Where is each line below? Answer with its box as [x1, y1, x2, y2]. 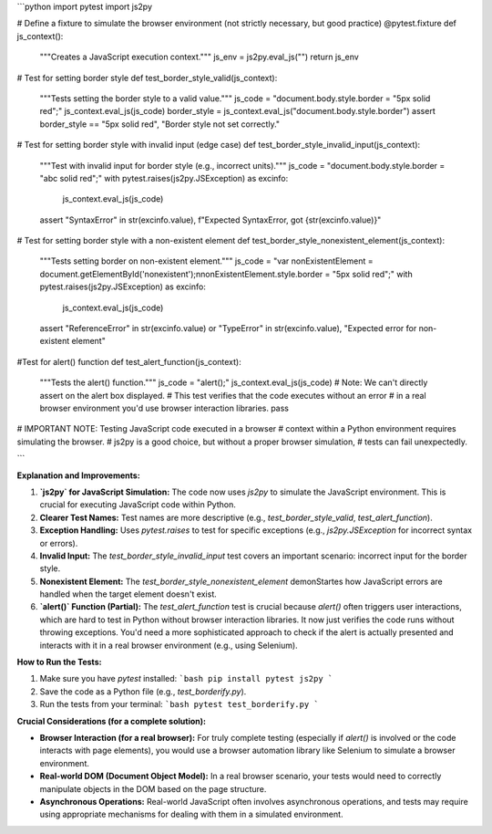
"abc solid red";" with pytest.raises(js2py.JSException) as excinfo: [39, 172, 289, 183]
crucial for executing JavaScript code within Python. [39, 499, 236, 510]
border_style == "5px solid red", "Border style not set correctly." [39, 119, 281, 130]
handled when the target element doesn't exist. [39, 589, 218, 599]
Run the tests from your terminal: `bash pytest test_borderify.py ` [39, 699, 319, 710]
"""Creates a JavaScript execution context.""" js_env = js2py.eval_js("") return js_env [39, 51, 359, 63]
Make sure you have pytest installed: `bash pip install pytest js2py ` [39, 673, 333, 684]
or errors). [39, 537, 78, 548]
